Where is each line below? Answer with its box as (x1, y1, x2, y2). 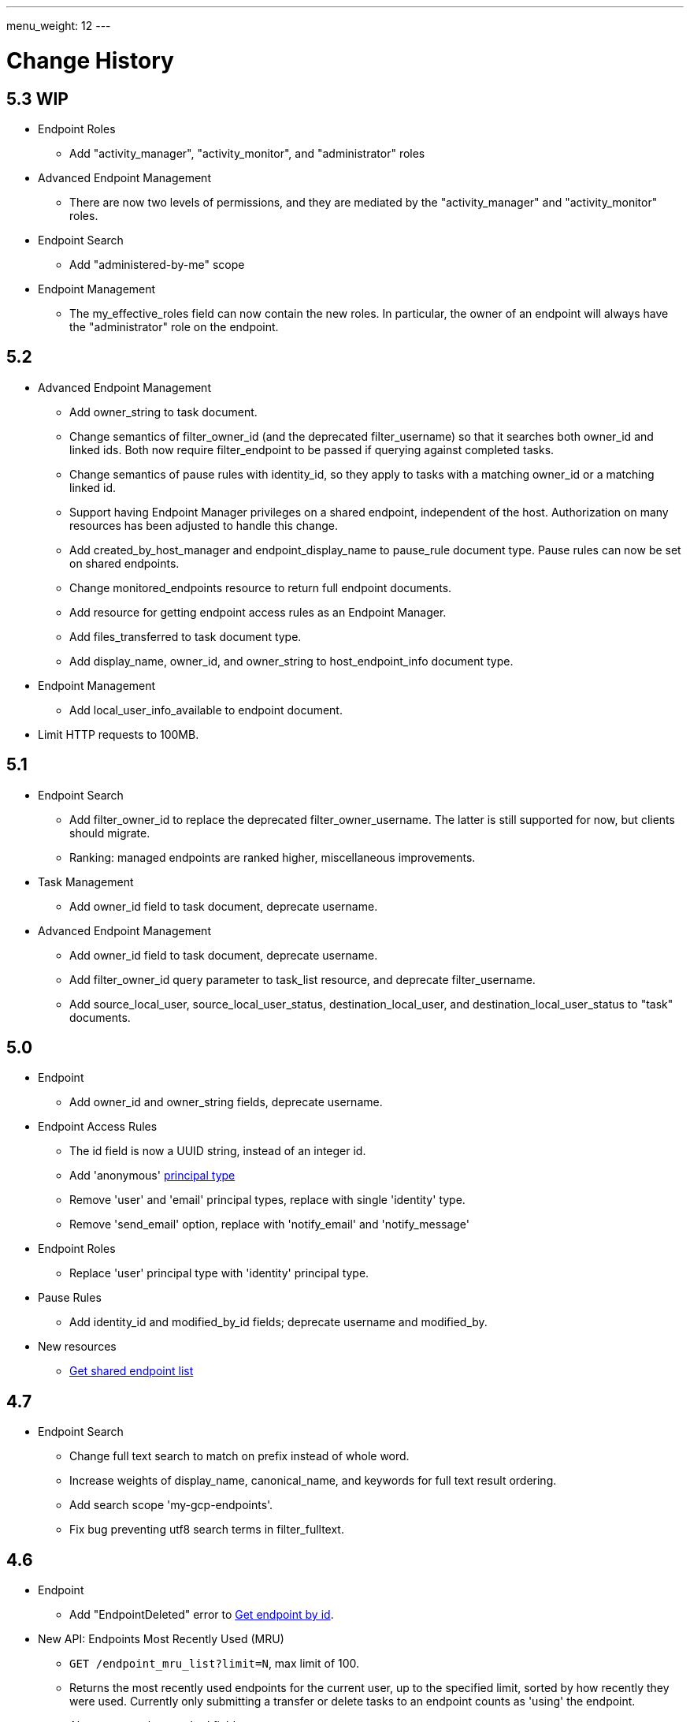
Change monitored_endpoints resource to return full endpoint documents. (69, 580, 452, 594)
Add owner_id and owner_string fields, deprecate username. (69, 1095, 383, 1109)
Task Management (38, 874, 134, 889)
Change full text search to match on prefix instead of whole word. (69, 1449, 410, 1463)
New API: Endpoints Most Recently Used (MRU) (38, 1632, 284, 1646)
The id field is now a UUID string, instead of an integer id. (69, 1144, 366, 1158)
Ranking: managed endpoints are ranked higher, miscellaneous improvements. (69, 850, 476, 864)
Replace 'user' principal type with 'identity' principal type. (69, 1266, 369, 1280)
